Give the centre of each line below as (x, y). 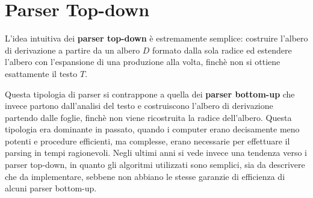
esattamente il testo (41, 73)
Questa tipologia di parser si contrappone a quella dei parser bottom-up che (150, 94)
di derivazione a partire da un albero (73, 50)
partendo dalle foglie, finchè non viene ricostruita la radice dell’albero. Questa (148, 117)
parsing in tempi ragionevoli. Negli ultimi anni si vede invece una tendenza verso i (156, 153)
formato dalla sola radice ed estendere (222, 50)
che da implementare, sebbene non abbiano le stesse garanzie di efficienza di (145, 176)
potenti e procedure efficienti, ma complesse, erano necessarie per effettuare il (147, 141)
